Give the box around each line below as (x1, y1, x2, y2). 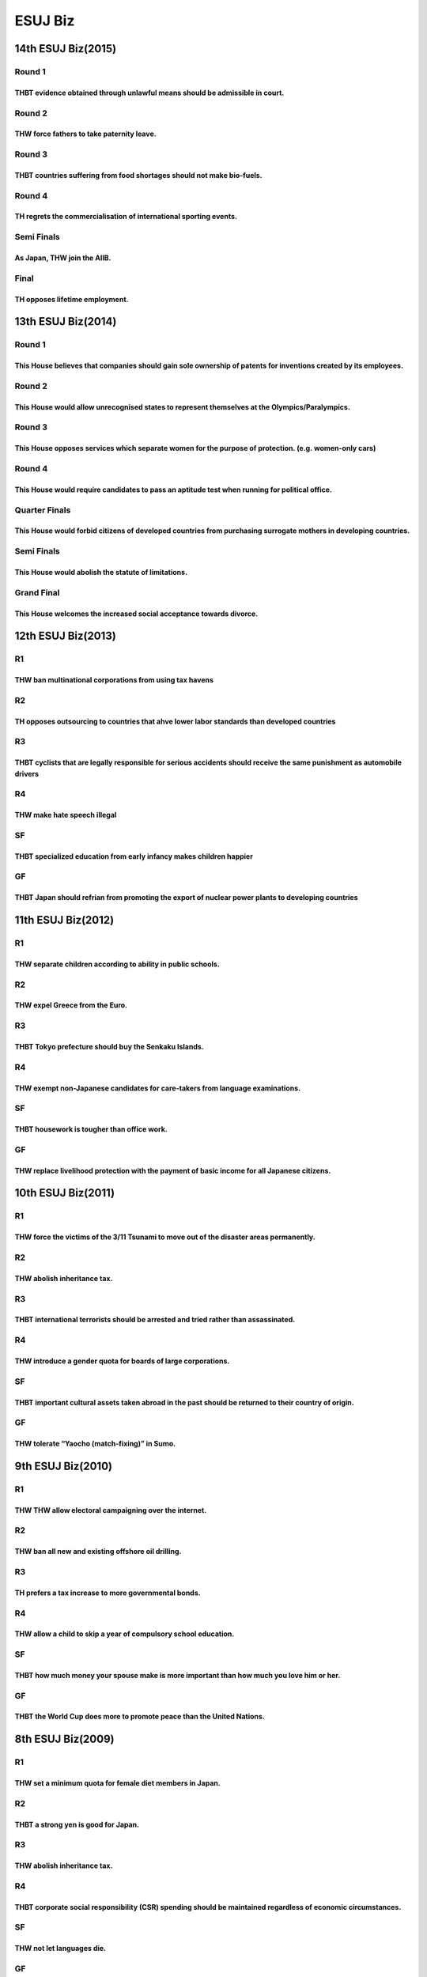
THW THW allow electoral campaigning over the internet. (14, 1505, 207, 1514)
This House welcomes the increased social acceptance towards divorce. (14, 609, 259, 618)
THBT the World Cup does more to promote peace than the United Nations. (14, 1712, 265, 1722)
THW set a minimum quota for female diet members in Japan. (14, 1779, 221, 1788)
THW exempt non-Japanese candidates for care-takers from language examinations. (14, 1083, 300, 1093)
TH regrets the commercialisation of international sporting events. (14, 212, 237, 221)
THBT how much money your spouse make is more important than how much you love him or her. (14, 1670, 341, 1680)
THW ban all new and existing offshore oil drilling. (14, 1547, 182, 1556)
